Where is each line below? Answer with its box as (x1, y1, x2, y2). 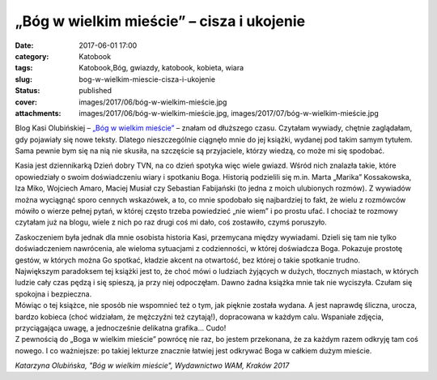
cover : (15, 97, 38, 107)
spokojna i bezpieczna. (15, 288, 92, 299)
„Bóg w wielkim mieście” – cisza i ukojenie (15, 12, 306, 30)
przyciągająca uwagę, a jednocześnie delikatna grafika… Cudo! (15, 322, 227, 332)
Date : (15, 41, 34, 50)
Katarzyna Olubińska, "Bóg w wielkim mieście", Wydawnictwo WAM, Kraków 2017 (15, 361, 290, 370)
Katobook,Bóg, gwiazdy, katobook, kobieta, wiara (78, 63, 244, 73)
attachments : (15, 108, 62, 117)
